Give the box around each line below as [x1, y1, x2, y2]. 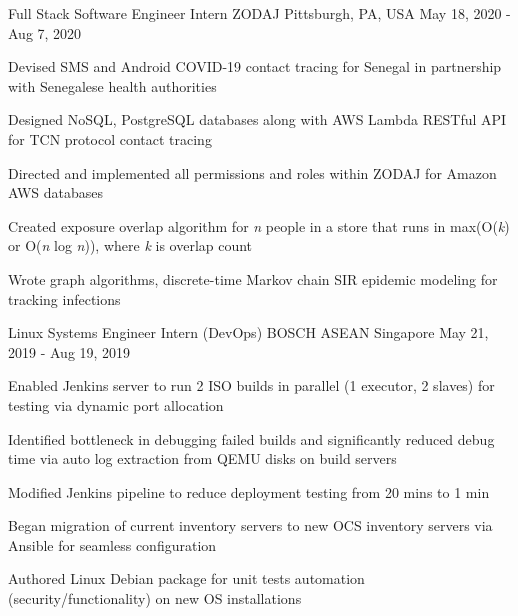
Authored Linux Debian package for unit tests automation [8, 568, 365, 589]
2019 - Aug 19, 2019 [8, 341, 131, 362]
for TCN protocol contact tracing [8, 128, 212, 149]
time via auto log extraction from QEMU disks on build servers [8, 448, 397, 469]
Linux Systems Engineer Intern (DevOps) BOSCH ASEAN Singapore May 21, [8, 322, 489, 343]
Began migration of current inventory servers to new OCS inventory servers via [8, 515, 493, 536]
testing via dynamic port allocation [8, 394, 224, 415]
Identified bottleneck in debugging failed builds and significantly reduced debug [8, 428, 495, 449]
